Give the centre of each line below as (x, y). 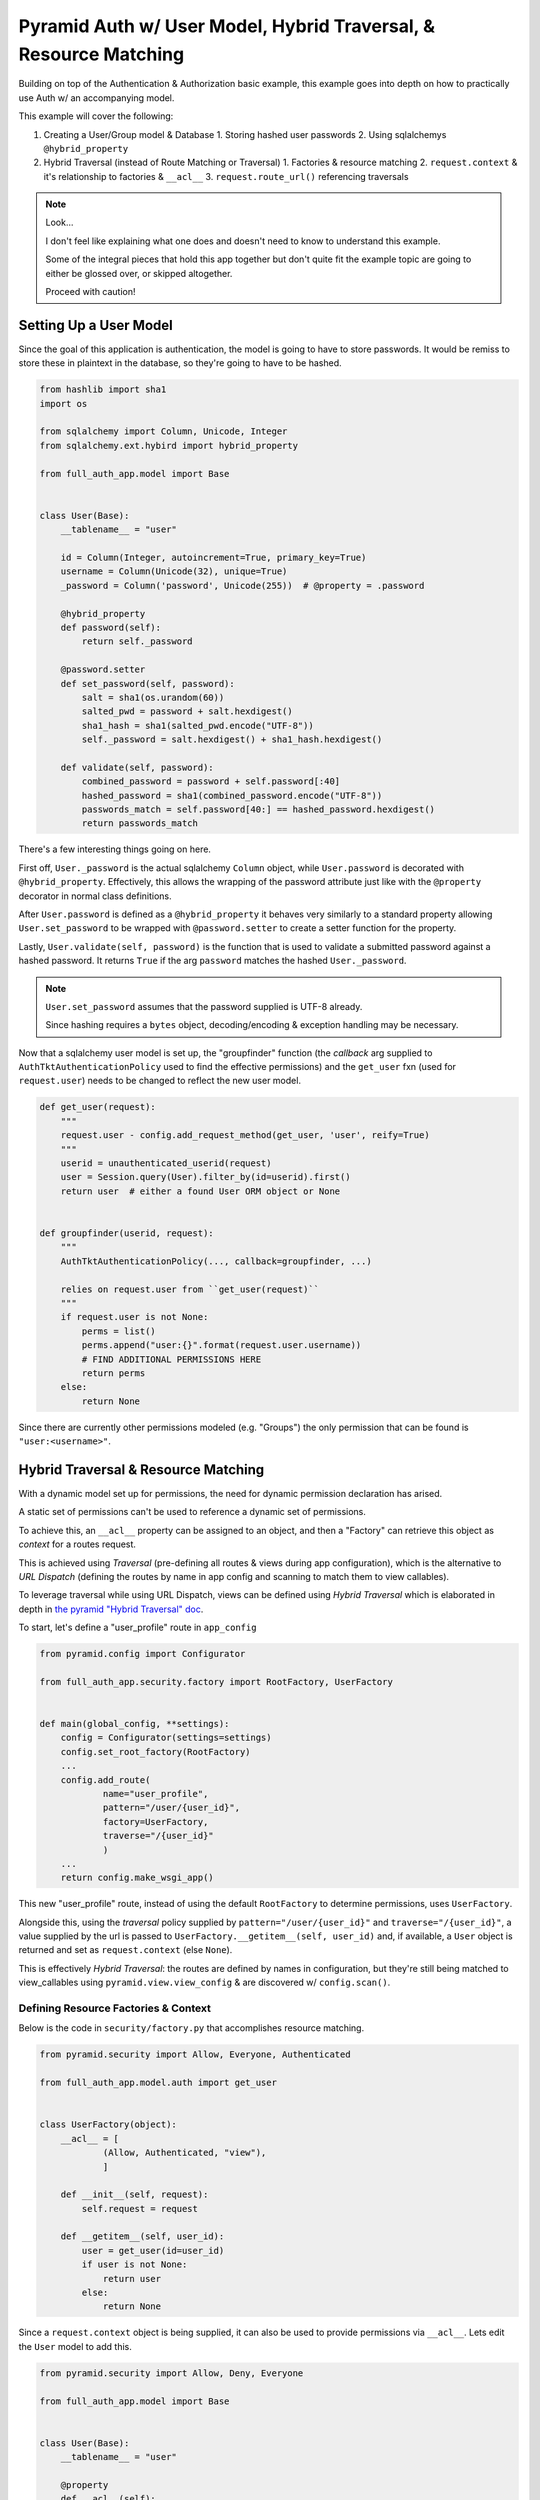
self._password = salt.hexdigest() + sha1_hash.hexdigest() (232, 739)
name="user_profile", (155, 1793)
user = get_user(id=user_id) (153, 2250)
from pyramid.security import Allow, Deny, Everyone (171, 2373)
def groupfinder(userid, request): (126, 1233)
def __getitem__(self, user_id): (142, 2236)
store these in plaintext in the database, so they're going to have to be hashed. (180, 363)
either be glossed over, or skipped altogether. (139, 273)
